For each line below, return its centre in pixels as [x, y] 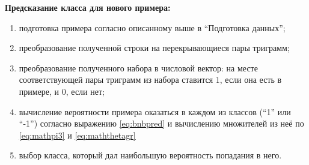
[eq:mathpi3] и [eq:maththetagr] [77, 135]
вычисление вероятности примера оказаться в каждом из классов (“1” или [155, 111]
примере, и [39, 91]
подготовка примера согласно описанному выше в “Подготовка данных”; [152, 27]
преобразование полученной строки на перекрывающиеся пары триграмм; [154, 48]
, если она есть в [251, 79]
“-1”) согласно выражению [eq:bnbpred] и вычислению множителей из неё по [161, 123]
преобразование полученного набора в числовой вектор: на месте [138, 67]
